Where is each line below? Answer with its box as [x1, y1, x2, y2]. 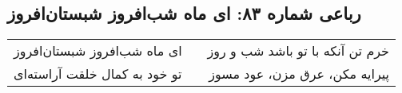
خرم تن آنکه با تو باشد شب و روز [207, 41, 390, 60]
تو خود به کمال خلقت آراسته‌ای [14, 64, 182, 83]
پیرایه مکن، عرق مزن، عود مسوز [209, 64, 390, 83]
